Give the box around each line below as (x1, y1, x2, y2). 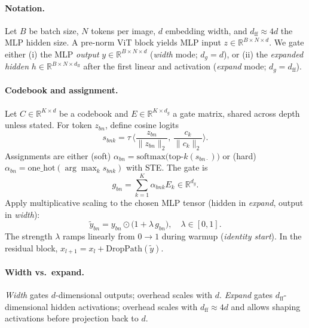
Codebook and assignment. (5, 84, 118, 96)
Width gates (5, 288, 49, 301)
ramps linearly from (62, 230, 135, 242)
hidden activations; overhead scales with (51, 300, 198, 312)
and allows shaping (231, 300, 301, 312)
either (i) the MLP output (5, 47, 99, 60)
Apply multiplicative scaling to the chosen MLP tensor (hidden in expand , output (5, 196, 304, 209)
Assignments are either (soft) (5, 149, 111, 162)
